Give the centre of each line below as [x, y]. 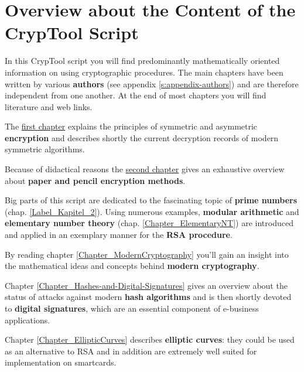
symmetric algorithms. [45, 149]
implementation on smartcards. [61, 362]
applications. [28, 320]
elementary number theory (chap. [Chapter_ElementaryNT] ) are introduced [149, 223]
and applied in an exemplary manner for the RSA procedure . [119, 235]
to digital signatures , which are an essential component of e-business [132, 308]
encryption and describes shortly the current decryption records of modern [142, 137]
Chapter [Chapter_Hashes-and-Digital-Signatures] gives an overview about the [146, 285]
